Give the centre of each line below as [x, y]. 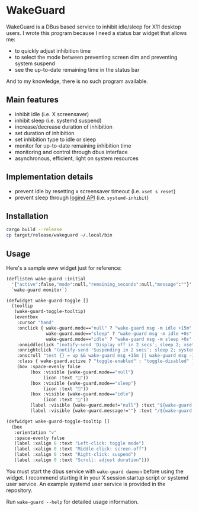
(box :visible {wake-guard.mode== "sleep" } [83, 383]
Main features [33, 100]
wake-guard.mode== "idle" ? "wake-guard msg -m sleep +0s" [119, 339]
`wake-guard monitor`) [39, 290]
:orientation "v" [36, 432]
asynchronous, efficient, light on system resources [77, 158]
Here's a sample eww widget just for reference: [64, 268]
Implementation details [50, 177]
